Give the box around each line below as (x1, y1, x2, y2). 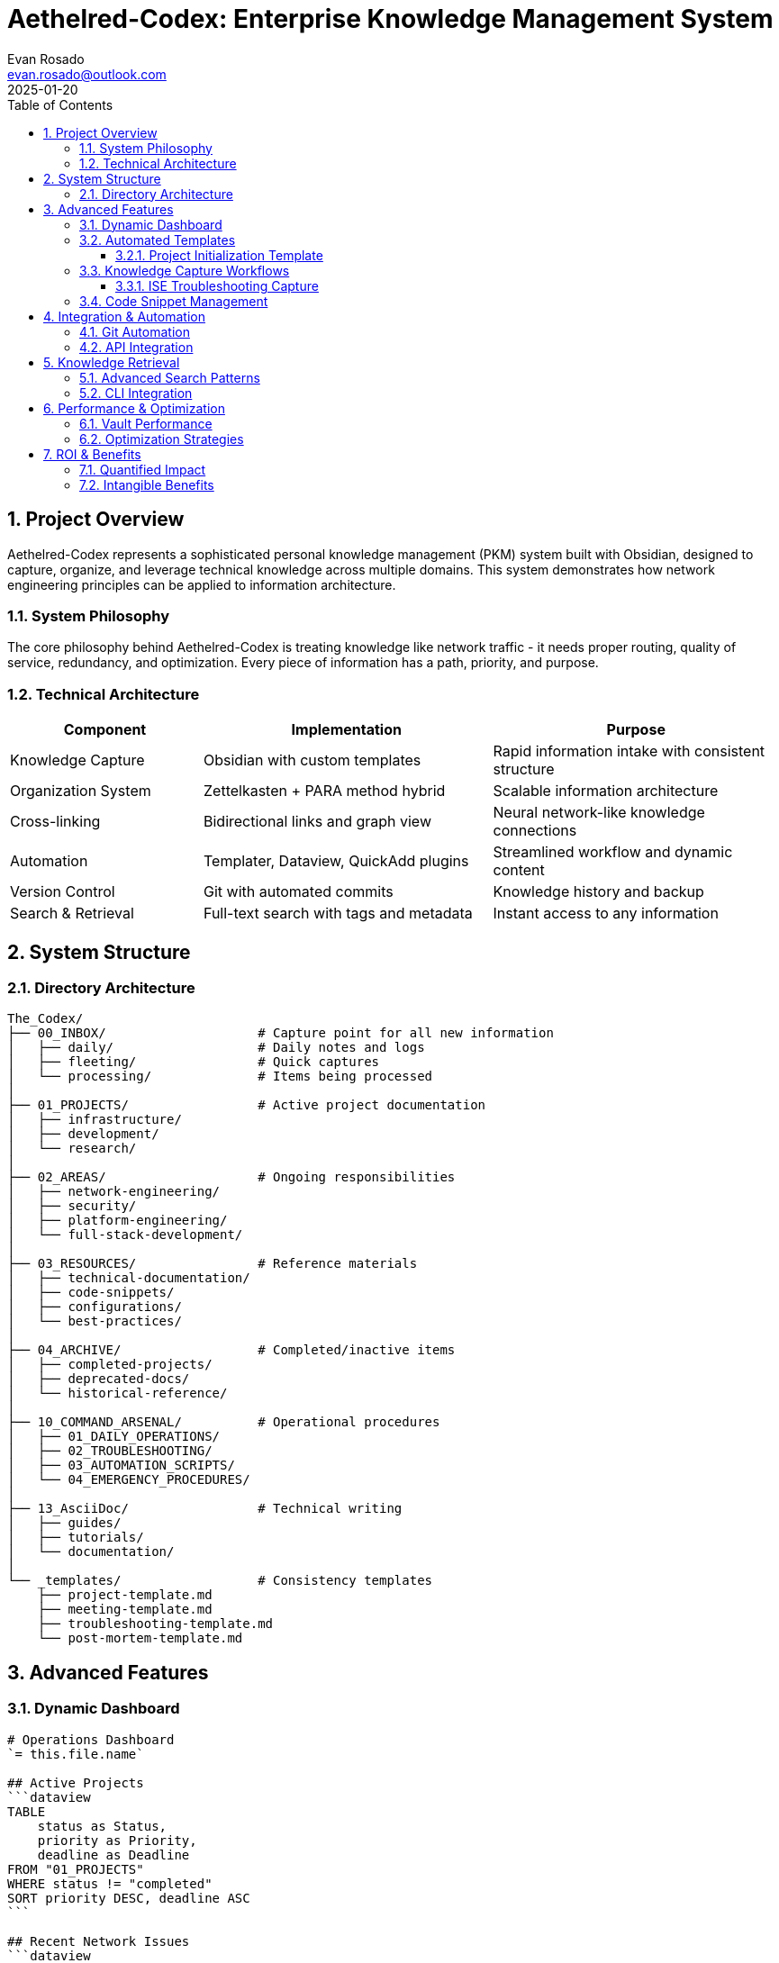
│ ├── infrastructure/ (7, 1112, 182, 1127)
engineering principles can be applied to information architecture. (7, 576, 396, 593)
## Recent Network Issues (7, 1933, 190, 1949)
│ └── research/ (7, 1141, 137, 1156)
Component (63, 720, 147, 739)
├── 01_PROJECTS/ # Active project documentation (7, 1098, 486, 1113)
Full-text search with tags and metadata (204, 904, 473, 923)
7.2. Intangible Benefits (79, 476, 214, 493)
